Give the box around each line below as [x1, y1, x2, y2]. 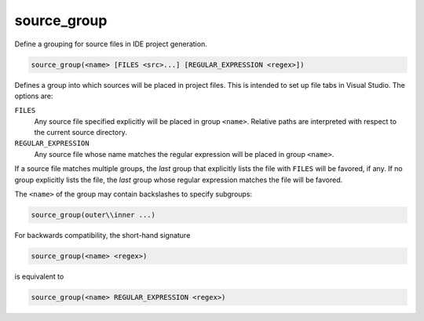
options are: [14, 91, 54, 100]
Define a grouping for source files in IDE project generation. [14, 39, 207, 49]
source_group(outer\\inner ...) [31, 210, 156, 220]
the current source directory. [34, 128, 127, 137]
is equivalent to [14, 272, 64, 281]
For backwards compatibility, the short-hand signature [14, 231, 191, 239]
